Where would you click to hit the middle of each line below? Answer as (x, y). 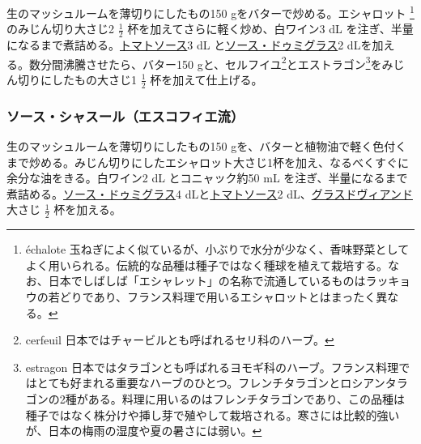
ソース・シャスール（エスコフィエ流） (125, 115)
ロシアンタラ (374, 383)
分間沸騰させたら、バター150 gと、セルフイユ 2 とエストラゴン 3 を (211, 62)
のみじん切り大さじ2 (60, 29)
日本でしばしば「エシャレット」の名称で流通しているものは (207, 281)
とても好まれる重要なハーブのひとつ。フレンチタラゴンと (189, 383)
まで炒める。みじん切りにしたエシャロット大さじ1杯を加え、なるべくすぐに (208, 162)
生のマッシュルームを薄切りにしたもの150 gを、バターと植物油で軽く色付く (207, 145)
